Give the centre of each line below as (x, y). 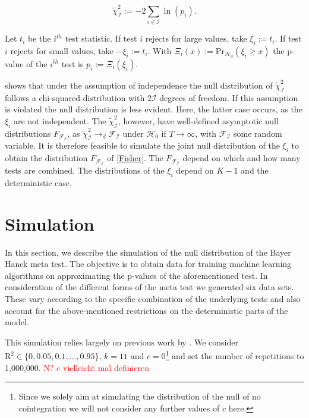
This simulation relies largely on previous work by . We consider (122, 342)
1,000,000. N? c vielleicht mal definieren (77, 367)
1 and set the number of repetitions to (235, 355)
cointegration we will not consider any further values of (119, 408)
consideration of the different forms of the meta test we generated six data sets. (149, 287)
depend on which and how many (242, 158)
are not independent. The (60, 120)
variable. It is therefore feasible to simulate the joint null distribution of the (142, 145)
